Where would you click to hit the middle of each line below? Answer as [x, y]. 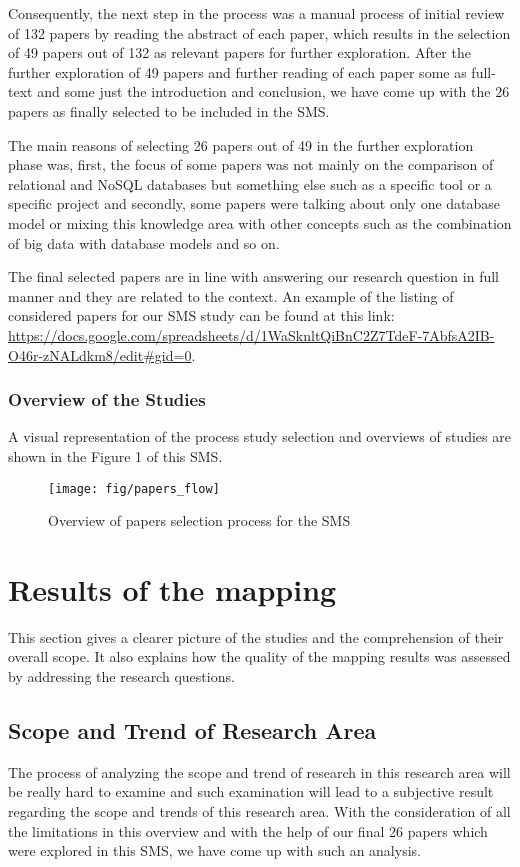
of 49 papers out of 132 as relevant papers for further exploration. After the [239, 52]
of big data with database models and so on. [144, 242]
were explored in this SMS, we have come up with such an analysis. [214, 850]
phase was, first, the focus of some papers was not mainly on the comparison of [251, 164]
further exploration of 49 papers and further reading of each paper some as [237, 71]
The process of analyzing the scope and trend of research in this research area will [259, 771]
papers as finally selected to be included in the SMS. [169, 110]
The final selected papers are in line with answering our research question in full [254, 276]
